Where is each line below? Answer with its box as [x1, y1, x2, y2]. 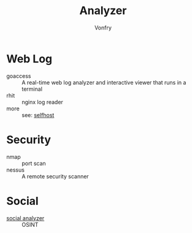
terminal [21, 85, 43, 93]
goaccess [6, 72, 31, 80]
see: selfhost [21, 111, 55, 118]
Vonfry [94, 24, 112, 31]
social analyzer [6, 214, 45, 221]
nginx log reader [21, 98, 63, 105]
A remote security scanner [21, 172, 89, 180]
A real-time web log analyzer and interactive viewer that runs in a [21, 78, 186, 86]
